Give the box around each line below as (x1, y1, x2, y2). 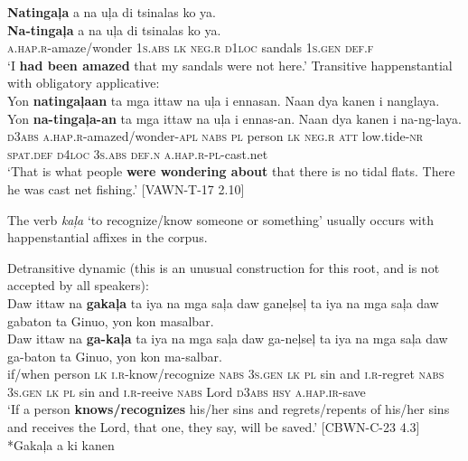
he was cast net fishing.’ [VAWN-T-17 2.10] (7, 179, 245, 198)
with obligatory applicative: (7, 73, 160, 92)
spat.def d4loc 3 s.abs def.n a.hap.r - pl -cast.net (7, 144, 268, 163)
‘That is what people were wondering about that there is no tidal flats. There (7, 162, 455, 181)
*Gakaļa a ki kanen (7, 435, 115, 454)
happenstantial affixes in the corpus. (7, 228, 208, 247)
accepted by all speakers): (7, 276, 149, 295)
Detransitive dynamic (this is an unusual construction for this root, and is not (7, 258, 440, 277)
